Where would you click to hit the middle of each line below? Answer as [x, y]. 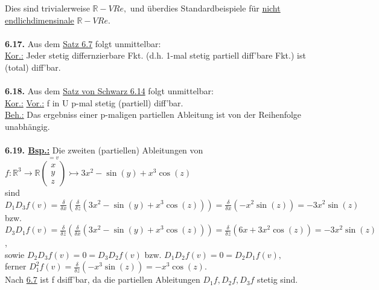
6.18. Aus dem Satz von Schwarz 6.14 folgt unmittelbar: [109, 91]
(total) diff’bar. [33, 67]
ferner [16, 266]
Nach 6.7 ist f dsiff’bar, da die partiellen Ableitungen [103, 279]
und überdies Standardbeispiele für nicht [205, 8]
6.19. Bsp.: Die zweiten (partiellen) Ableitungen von [104, 150]
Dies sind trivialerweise [47, 8]
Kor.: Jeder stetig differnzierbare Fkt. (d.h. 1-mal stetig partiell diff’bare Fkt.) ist [155, 55]
